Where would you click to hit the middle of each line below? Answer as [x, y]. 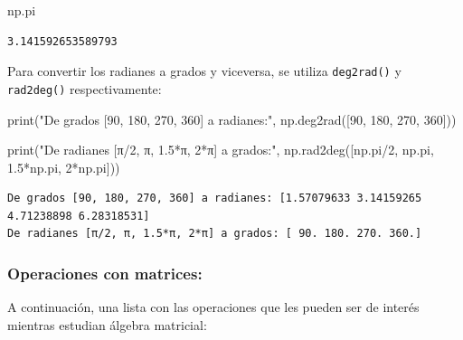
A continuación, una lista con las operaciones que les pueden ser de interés [213, 307]
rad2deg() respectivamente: [85, 88]
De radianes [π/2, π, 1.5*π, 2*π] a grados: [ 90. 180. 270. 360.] [215, 234]
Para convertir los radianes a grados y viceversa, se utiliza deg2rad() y [204, 71]
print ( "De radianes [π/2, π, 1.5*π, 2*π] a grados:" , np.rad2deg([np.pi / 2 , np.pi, [221, 150]
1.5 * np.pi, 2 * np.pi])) [64, 167]
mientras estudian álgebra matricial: [107, 324]
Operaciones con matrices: [105, 273]
